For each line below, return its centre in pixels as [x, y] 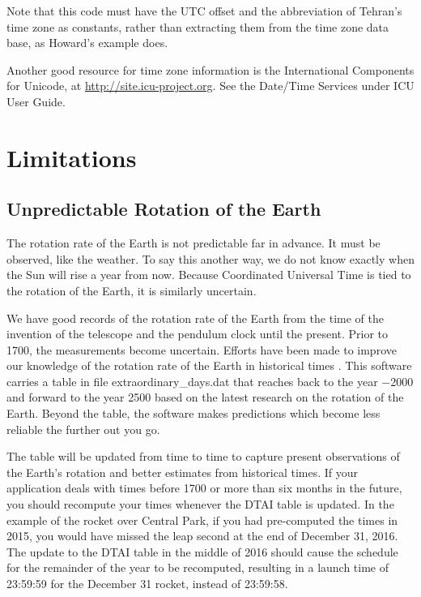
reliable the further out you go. [83, 429]
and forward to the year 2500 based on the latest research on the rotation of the [205, 397]
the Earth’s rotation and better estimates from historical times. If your [183, 472]
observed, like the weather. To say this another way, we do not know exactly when [210, 258]
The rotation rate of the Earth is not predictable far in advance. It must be [193, 243]
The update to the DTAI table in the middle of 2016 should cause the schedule [202, 551]
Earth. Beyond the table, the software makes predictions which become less [193, 413]
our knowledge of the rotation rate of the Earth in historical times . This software [209, 365]
